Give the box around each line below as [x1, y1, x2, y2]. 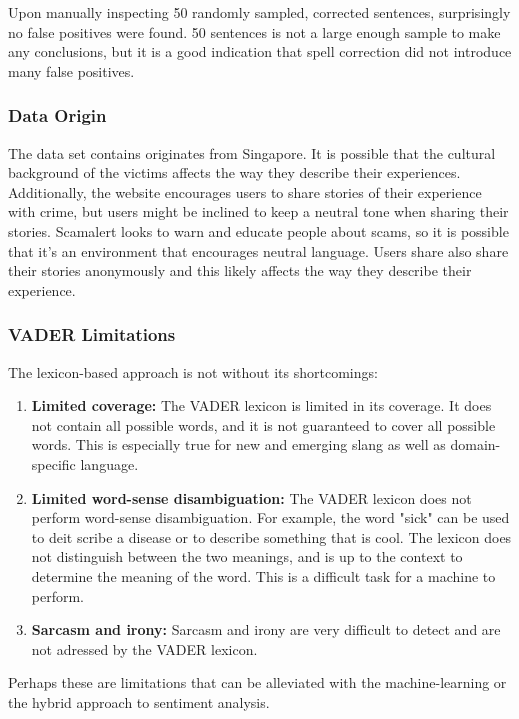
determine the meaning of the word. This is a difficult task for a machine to [31, 565, 496, 586]
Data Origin [8, 103, 107, 128]
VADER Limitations [8, 322, 176, 347]
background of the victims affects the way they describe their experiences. [8, 162, 461, 183]
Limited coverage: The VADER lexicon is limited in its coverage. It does [31, 395, 492, 416]
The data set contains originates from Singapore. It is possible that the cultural [8, 142, 496, 163]
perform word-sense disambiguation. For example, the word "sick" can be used [31, 507, 510, 528]
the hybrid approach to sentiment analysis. [8, 691, 270, 712]
